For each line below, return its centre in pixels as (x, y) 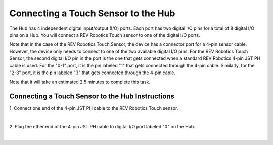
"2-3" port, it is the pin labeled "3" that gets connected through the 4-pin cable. (92, 72)
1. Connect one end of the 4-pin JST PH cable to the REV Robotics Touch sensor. (94, 108)
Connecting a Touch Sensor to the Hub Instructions (92, 96)
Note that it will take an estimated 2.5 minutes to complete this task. (80, 82)
